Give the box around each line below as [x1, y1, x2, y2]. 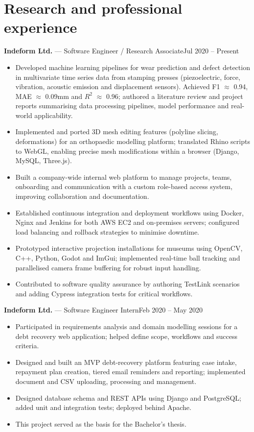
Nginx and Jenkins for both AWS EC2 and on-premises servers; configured [15, 217, 239, 227]
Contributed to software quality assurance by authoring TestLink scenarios [15, 279, 240, 289]
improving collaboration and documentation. [15, 191, 149, 201]
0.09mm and [45, 91, 83, 101]
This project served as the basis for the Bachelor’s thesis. [15, 418, 186, 429]
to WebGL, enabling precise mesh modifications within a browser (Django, [15, 145, 239, 156]
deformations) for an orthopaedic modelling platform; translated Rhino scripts [15, 136, 250, 146]
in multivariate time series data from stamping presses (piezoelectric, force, [15, 72, 240, 82]
